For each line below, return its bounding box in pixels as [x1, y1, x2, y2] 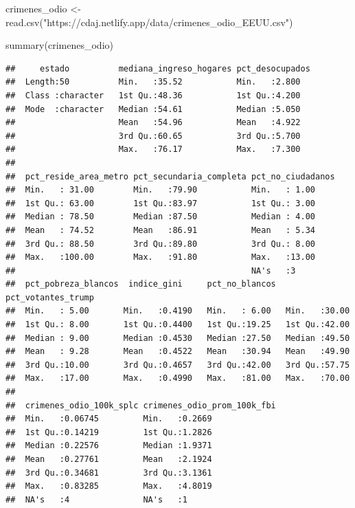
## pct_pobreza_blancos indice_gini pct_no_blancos [5, 279, 276, 289]
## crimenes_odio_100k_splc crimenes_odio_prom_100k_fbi [5, 400, 276, 410]
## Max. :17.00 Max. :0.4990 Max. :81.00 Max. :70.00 [5, 373, 350, 384]
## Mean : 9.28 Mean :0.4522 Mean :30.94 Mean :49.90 [5, 346, 350, 357]
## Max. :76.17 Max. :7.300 [5, 144, 301, 155]
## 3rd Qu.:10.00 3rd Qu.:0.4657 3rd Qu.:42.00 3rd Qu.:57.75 [5, 360, 350, 370]
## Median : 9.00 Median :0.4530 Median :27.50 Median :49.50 [5, 333, 350, 343]
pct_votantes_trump [5, 292, 94, 302]
